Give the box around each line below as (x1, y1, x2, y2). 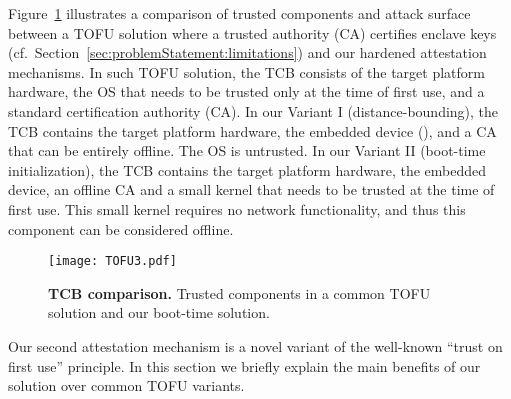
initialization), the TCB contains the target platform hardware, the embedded (8, 159, 487, 180)
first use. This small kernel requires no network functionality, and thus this (8, 198, 466, 219)
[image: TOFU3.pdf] (48, 254, 177, 269)
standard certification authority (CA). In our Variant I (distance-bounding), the (8, 100, 499, 121)
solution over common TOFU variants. (8, 375, 245, 396)
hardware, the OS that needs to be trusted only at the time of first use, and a (8, 81, 485, 102)
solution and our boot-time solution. (48, 302, 270, 323)
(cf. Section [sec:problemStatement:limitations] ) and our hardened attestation (8, 42, 487, 63)
